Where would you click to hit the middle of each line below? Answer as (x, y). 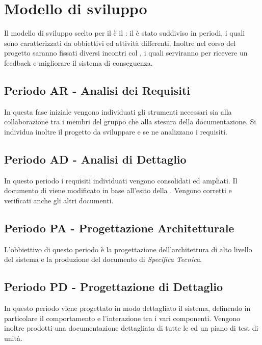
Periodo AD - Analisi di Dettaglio (95, 159)
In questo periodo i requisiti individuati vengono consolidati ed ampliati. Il (121, 180)
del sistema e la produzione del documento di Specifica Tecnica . (103, 259)
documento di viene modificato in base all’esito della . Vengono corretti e (118, 190)
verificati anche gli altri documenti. (59, 200)
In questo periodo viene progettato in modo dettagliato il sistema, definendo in (127, 308)
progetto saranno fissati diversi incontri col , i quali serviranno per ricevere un (126, 53)
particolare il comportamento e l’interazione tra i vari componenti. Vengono (122, 318)
